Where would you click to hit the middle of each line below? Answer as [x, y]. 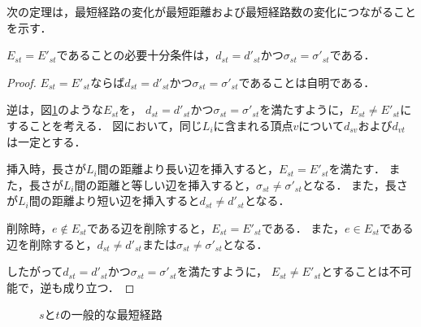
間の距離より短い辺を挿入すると [114, 201]
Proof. [22, 82]
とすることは [355, 271]
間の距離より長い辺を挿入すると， [188, 169]
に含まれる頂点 [253, 125]
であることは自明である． [307, 82]
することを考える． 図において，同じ [104, 125]
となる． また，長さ [355, 184]
